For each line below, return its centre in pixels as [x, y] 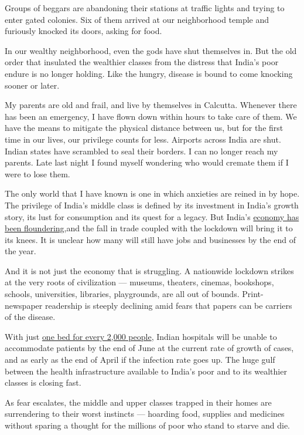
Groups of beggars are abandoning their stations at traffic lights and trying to [145, 8]
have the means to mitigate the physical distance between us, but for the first [144, 128]
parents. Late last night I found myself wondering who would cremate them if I [147, 162]
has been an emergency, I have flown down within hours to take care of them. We [151, 116]
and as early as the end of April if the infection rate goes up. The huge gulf [140, 360]
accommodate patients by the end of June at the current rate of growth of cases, [149, 348]
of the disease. [30, 317]
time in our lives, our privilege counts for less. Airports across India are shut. [143, 139]
